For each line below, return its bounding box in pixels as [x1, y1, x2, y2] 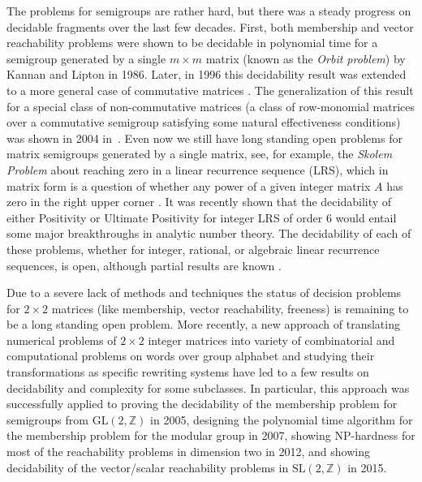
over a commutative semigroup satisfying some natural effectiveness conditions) [6, 114, 401, 131]
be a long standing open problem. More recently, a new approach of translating [6, 316, 400, 333]
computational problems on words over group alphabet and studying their [6, 347, 375, 364]
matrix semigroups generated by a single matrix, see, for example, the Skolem [6, 145, 393, 162]
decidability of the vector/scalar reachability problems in [6, 458, 289, 476]
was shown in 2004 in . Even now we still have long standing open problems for [6, 129, 403, 146]
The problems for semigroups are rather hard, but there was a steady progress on [6, 2, 411, 19]
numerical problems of [6, 331, 117, 348]
